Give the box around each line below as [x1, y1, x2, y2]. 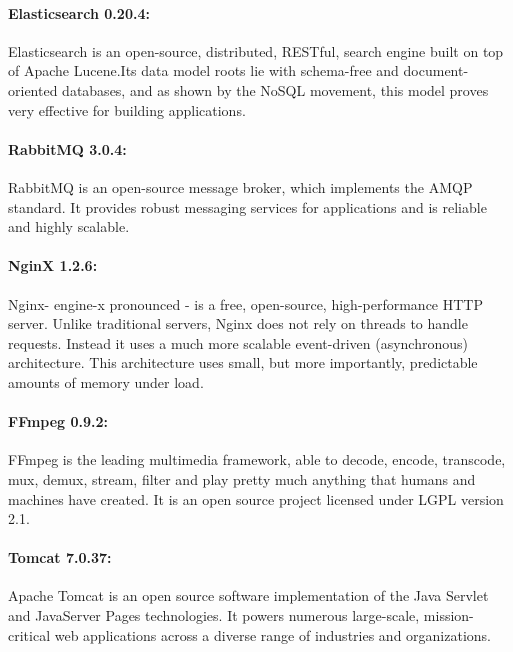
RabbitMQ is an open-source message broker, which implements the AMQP [8, 176, 473, 197]
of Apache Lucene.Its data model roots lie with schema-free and [8, 60, 399, 81]
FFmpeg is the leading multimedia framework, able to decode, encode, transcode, [8, 449, 506, 470]
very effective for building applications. [8, 99, 246, 120]
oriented [8, 79, 58, 100]
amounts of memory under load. [8, 371, 204, 392]
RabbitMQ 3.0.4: [8, 138, 127, 159]
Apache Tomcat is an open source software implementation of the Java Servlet [8, 585, 489, 606]
